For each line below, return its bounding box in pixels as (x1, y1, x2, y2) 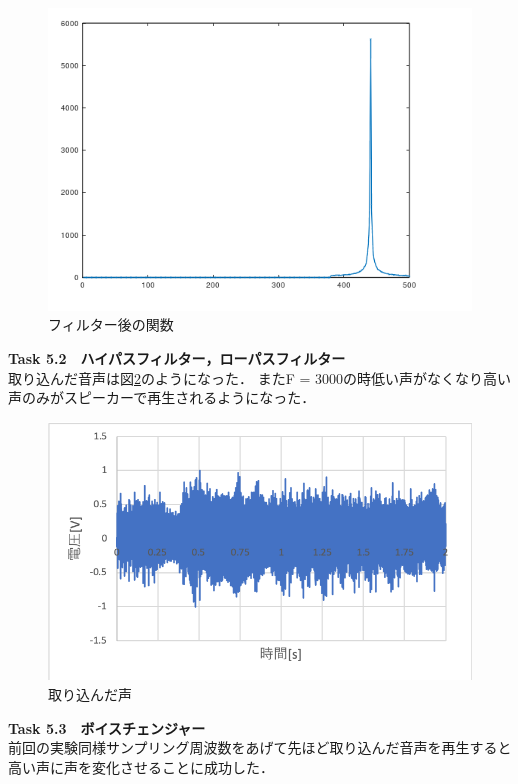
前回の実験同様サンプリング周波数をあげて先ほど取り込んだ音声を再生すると (8, 737, 512, 758)
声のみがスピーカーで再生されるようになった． (8, 387, 316, 408)
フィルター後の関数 (48, 314, 174, 335)
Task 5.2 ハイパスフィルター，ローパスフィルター (8, 347, 346, 368)
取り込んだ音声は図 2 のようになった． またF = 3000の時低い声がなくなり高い (8, 367, 512, 388)
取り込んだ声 (48, 683, 132, 704)
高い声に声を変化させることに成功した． (8, 756, 274, 777)
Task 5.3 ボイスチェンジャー (8, 717, 206, 738)
